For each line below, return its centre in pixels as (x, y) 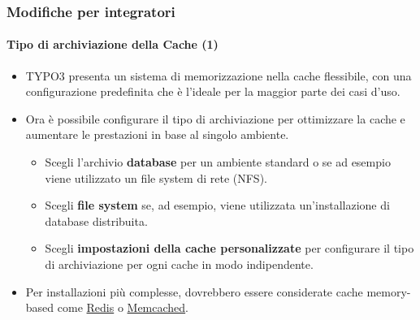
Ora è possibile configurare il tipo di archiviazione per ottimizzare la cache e (215, 118)
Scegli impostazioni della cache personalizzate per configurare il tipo (229, 248)
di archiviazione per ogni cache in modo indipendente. (179, 264)
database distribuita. (96, 221)
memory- (389, 291)
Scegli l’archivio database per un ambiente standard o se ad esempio (218, 162)
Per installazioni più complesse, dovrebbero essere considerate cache (194, 291)
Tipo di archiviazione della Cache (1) (113, 44)
